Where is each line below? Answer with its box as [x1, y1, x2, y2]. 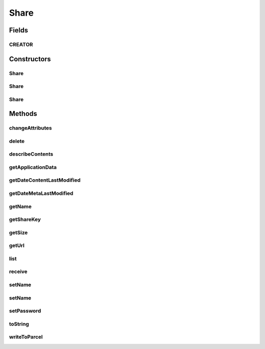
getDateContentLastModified [9, 177, 81, 184]
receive [9, 268, 28, 275]
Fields [9, 26, 28, 34]
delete [9, 137, 25, 144]
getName [9, 203, 32, 210]
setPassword [9, 307, 41, 314]
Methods [9, 109, 37, 118]
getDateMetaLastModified [9, 190, 74, 197]
